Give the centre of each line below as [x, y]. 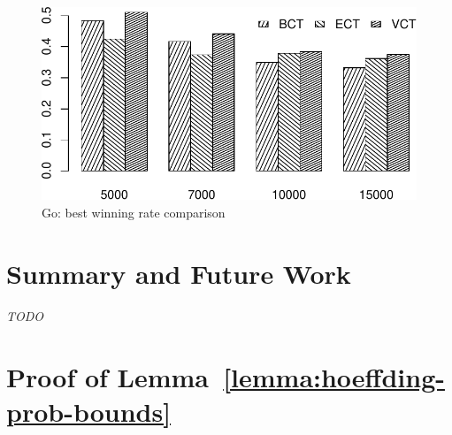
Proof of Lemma [108, 376]
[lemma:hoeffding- [334, 376]
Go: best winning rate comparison [134, 213]
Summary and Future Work [179, 273]
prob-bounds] [89, 411]
